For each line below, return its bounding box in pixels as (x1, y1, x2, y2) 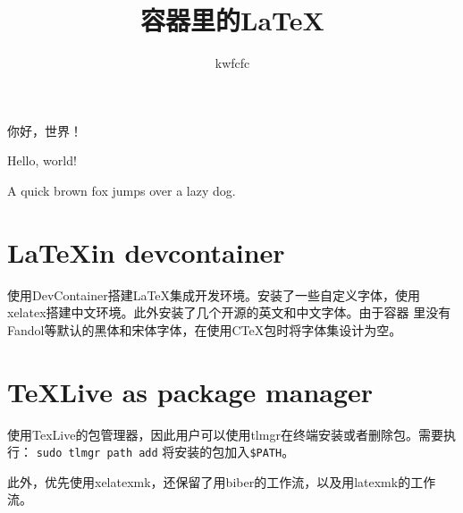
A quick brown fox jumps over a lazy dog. (7, 181, 236, 199)
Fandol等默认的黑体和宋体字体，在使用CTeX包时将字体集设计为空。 (7, 320, 402, 339)
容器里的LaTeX (140, 2, 324, 38)
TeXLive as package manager (7, 373, 374, 409)
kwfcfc (215, 54, 250, 72)
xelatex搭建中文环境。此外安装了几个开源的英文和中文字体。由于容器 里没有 (7, 303, 451, 322)
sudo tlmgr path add (36, 447, 158, 460)
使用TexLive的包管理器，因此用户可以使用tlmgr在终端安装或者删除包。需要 (7, 425, 443, 443)
